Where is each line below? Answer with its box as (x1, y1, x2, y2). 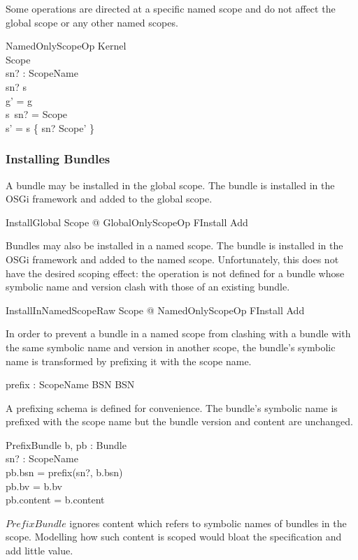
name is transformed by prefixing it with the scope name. (6, 353, 252, 368)
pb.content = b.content (6, 492, 105, 507)
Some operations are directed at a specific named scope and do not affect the (6, 1, 336, 15)
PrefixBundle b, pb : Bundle (6, 437, 127, 452)
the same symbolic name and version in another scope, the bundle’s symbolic (6, 339, 336, 354)
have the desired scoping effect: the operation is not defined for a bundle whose (6, 265, 345, 280)
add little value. (6, 543, 73, 558)
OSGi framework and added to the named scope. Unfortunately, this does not (6, 251, 339, 266)
